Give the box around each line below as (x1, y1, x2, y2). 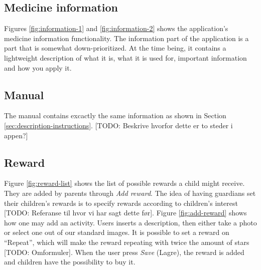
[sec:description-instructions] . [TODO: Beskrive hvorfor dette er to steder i (4, 120, 233, 130)
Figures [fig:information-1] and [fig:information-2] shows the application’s (4, 23, 228, 34)
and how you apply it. (4, 62, 72, 73)
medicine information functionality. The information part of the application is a (4, 33, 249, 43)
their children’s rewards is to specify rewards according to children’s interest (4, 197, 238, 208)
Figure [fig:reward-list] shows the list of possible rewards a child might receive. (4, 178, 245, 188)
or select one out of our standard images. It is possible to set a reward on (4, 227, 229, 237)
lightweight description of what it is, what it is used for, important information (4, 52, 247, 63)
